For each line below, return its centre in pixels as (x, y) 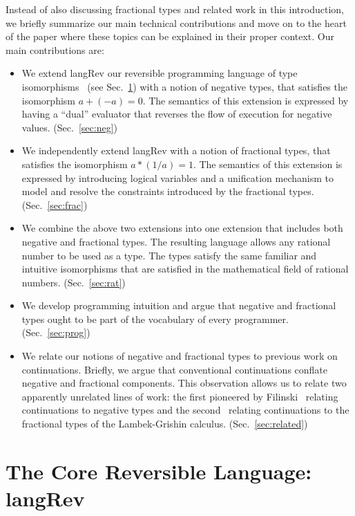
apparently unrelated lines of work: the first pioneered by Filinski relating (180, 396)
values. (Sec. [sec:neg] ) (69, 127)
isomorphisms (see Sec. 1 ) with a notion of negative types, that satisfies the (184, 86)
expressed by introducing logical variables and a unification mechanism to (177, 177)
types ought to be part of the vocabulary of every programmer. (155, 319)
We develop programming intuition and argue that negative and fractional (179, 305)
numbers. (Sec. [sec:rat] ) (74, 282)
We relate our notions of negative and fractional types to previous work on (180, 356)
